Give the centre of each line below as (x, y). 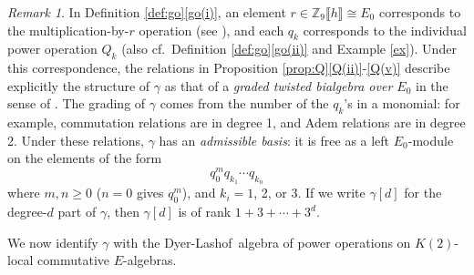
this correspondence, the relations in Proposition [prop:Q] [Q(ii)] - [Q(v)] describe (229, 68)
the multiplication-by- (68, 30)
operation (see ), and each (211, 30)
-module (431, 140)
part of (77, 212)
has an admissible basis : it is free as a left (274, 140)
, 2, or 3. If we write (309, 193)
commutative (73, 260)
